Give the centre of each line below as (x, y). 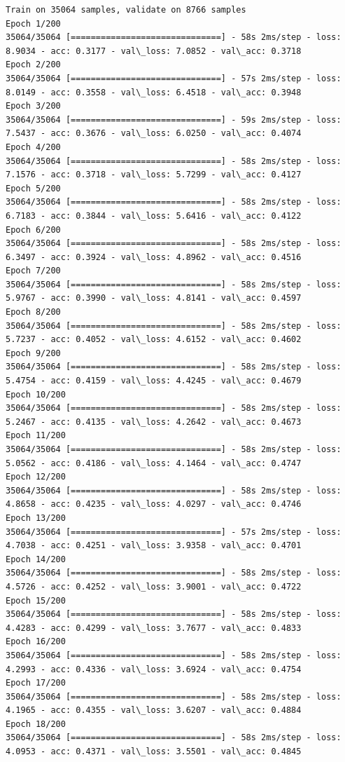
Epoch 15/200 (36, 600)
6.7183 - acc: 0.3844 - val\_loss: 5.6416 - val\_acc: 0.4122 (154, 216)
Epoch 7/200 (33, 271)
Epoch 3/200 (33, 106)
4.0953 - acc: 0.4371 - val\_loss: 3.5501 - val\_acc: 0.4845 (154, 752)
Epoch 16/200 (36, 642)
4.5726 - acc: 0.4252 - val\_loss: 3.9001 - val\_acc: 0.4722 (154, 586)
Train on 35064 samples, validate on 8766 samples (126, 10)
